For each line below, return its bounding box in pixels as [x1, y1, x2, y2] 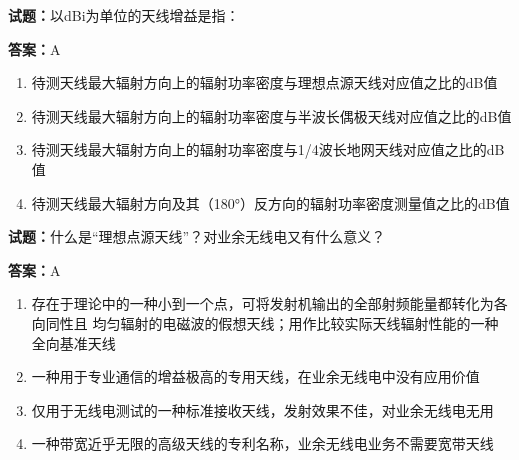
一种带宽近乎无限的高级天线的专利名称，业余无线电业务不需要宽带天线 [31, 433, 494, 454]
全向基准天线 [31, 332, 116, 353]
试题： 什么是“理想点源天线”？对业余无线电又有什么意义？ [8, 226, 386, 247]
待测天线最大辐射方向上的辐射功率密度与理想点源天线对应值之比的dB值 [31, 72, 498, 93]
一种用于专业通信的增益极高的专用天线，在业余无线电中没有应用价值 [31, 366, 480, 387]
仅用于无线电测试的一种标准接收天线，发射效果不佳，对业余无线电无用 [31, 399, 494, 420]
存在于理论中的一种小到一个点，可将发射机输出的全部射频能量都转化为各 [31, 293, 508, 314]
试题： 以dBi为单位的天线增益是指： [8, 5, 240, 25]
